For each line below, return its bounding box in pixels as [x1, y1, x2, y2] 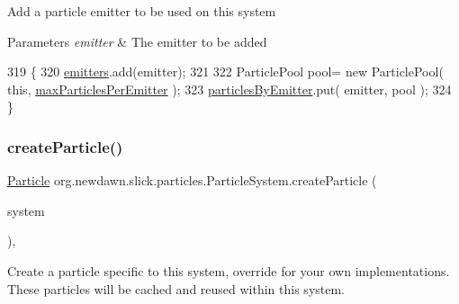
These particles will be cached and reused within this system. [7, 279, 346, 298]
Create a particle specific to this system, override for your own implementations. [7, 261, 450, 280]
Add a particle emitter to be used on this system [7, 2, 276, 20]
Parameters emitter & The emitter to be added [7, 31, 267, 50]
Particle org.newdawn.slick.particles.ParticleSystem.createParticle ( [7, 171, 377, 190]
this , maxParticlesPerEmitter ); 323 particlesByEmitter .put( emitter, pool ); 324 [7, 79, 452, 98]
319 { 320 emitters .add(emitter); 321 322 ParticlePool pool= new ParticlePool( [7, 62, 444, 81]
